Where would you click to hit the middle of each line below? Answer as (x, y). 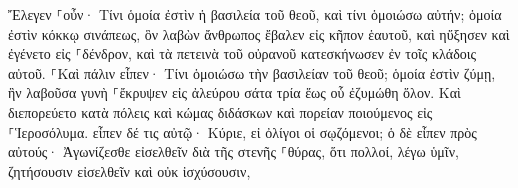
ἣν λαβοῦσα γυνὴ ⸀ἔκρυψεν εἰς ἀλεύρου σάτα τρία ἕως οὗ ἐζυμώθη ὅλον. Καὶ (234, 92)
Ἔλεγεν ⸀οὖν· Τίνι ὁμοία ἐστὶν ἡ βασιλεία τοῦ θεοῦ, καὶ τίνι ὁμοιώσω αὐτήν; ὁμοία (255, 14)
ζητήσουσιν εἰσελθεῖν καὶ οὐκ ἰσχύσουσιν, (129, 170)
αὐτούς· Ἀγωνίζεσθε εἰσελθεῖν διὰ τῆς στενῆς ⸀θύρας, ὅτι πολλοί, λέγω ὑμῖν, (233, 151)
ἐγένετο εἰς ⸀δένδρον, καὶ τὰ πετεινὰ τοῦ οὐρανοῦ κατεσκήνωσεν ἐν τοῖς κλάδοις (242, 53)
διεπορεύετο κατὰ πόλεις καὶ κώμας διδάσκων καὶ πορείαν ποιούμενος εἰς (220, 111)
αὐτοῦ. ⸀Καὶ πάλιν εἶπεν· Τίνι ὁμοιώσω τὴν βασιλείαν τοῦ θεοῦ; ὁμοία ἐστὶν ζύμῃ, (252, 72)
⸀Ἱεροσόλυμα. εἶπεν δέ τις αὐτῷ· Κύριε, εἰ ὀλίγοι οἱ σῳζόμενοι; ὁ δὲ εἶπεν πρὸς (242, 131)
